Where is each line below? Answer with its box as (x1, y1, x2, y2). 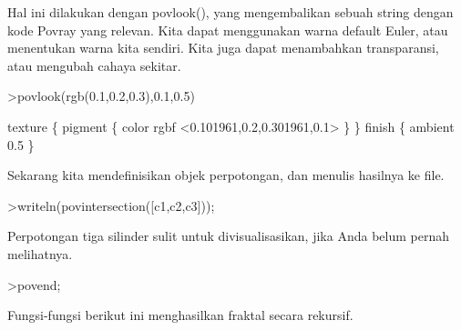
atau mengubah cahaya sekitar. (7, 55, 181, 75)
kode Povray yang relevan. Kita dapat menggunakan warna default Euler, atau (7, 20, 448, 39)
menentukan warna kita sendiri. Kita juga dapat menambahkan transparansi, (7, 38, 439, 57)
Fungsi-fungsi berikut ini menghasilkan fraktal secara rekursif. (7, 305, 353, 325)
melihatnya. (7, 244, 73, 263)
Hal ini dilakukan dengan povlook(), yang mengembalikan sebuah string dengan (7, 3, 454, 21)
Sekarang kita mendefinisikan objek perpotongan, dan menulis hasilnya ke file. (7, 165, 445, 185)
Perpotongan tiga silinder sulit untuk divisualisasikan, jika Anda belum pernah (7, 226, 449, 245)
